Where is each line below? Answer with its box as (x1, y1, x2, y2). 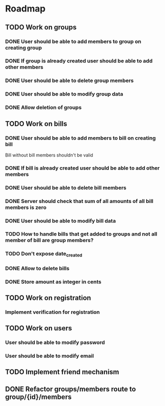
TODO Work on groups (5, 23, 77, 31)
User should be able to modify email (5, 352, 94, 359)
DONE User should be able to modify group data (5, 90, 124, 97)
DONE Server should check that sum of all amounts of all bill (5, 197, 154, 204)
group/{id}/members (5, 392, 72, 401)
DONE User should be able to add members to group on (5, 38, 142, 45)
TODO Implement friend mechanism (5, 368, 120, 376)
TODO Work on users (5, 324, 72, 332)
